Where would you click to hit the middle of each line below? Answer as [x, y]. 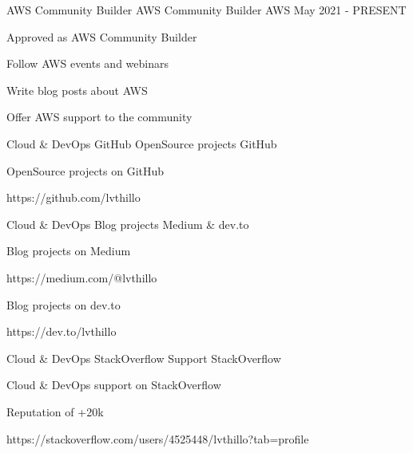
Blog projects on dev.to [64, 304]
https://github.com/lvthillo [73, 197]
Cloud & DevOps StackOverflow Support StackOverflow [144, 358]
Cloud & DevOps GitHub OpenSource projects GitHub [142, 143]
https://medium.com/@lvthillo [82, 277]
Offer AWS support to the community [99, 117]
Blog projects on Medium [69, 251]
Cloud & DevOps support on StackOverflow [114, 385]
